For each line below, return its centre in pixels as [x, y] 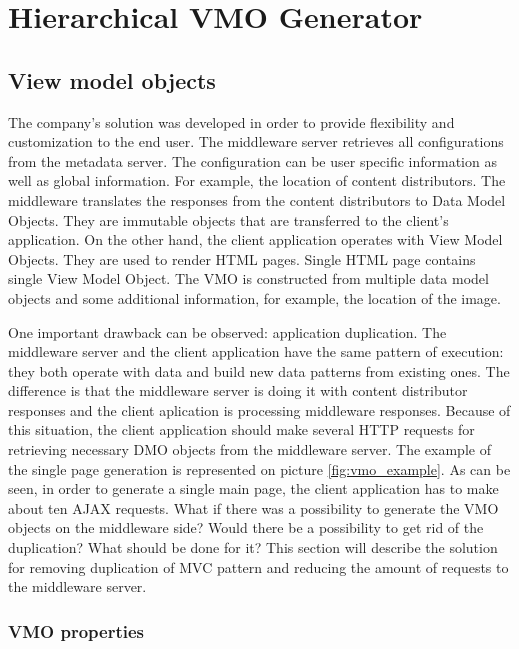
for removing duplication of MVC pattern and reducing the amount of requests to [258, 566]
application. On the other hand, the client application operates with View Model [255, 239]
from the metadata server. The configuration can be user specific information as [252, 160]
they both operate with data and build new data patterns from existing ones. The [259, 370]
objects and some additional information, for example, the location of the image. [254, 297]
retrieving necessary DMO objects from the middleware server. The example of [249, 449]
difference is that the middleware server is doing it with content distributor [238, 390]
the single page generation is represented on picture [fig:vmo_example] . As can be [259, 468]
